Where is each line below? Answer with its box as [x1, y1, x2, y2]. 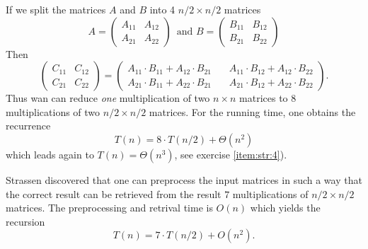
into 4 [149, 2, 176, 16]
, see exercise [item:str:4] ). [174, 146, 287, 161]
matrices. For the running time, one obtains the [149, 104, 356, 119]
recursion [6, 214, 45, 228]
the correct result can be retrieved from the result [6, 186, 222, 201]
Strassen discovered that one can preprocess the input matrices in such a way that [6, 172, 362, 187]
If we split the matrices [6, 2, 106, 16]
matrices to [239, 91, 288, 105]
